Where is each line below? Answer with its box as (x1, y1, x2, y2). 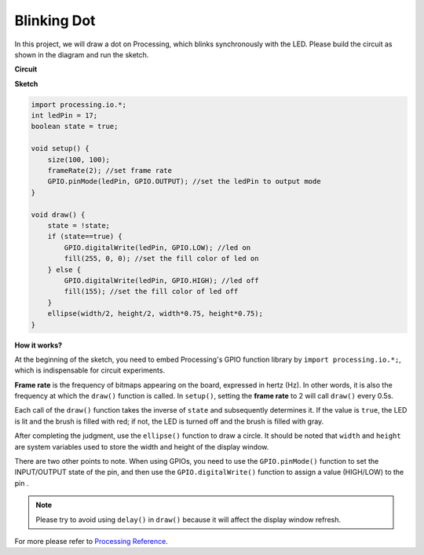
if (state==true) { (47, 232, 123, 241)
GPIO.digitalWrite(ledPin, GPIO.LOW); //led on (64, 243, 251, 252)
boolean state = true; (31, 122, 119, 131)
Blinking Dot (14, 12, 96, 29)
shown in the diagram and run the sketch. (14, 50, 149, 59)
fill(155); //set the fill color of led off (64, 287, 239, 296)
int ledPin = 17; (31, 111, 98, 120)
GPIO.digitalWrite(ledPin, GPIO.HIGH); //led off (64, 276, 259, 285)
